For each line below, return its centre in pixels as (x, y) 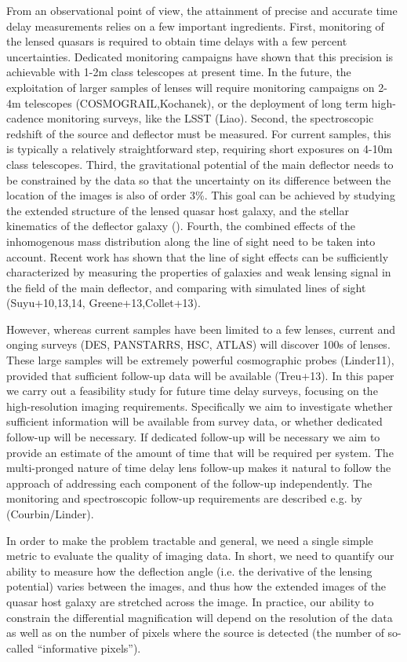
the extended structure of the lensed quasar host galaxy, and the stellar (178, 210)
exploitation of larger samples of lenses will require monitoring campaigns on (191, 87)
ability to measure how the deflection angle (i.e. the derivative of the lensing (189, 571)
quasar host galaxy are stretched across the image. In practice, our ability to (190, 601)
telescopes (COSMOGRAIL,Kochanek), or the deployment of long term (196, 102)
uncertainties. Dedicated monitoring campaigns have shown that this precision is (200, 56)
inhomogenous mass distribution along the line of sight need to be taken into (191, 241)
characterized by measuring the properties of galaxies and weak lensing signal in (199, 272)
